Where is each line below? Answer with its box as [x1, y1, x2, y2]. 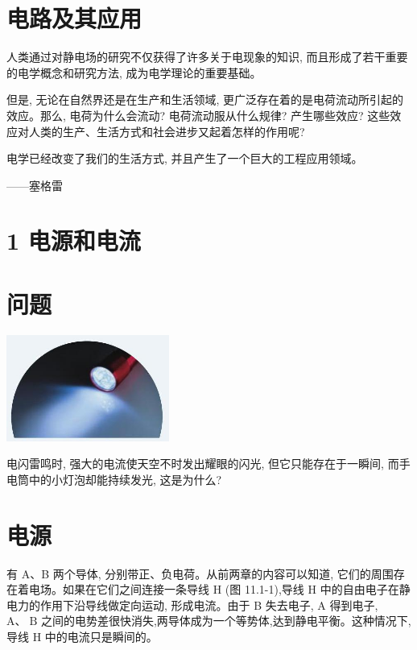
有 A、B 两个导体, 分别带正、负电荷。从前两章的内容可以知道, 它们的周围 [6, 565, 394, 582]
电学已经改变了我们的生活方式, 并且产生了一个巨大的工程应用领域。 [6, 150, 363, 167]
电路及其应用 [6, 2, 142, 35]
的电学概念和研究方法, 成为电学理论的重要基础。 [6, 64, 262, 81]
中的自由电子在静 [320, 581, 411, 598]
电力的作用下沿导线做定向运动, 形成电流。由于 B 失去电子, [6, 596, 314, 613]
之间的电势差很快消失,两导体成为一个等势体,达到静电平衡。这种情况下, [40, 612, 411, 629]
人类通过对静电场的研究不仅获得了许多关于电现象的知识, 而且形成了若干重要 [6, 48, 408, 65]
